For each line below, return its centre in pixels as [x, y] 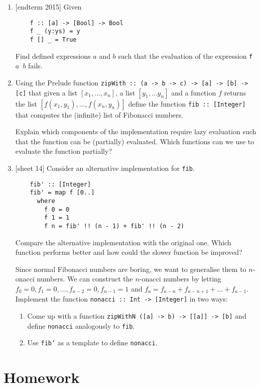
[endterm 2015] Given [48, 7]
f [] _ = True [53, 39]
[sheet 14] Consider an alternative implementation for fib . [105, 168]
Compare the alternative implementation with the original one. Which [123, 242]
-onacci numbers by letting [180, 279]
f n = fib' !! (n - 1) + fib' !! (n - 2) [114, 226]
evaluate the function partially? [63, 151]
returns [235, 92]
